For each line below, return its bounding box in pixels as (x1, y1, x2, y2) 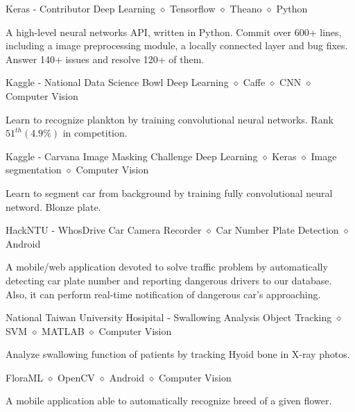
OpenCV (58, 370, 95, 384)
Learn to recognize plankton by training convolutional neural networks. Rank (6, 112, 334, 126)
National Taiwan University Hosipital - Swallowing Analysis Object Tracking (6, 310, 332, 325)
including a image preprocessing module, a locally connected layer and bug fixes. (6, 38, 348, 53)
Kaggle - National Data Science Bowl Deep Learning (6, 75, 229, 89)
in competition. (62, 126, 128, 140)
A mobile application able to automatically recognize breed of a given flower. (6, 393, 332, 408)
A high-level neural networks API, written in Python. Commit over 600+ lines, (6, 24, 342, 39)
